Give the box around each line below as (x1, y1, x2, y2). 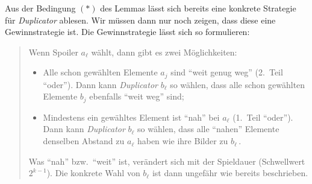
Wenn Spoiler (28, 45, 78, 58)
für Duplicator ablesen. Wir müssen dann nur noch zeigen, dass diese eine (5, 13, 276, 26)
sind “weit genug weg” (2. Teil (170, 66, 283, 78)
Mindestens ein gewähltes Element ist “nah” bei (43, 110, 220, 123)
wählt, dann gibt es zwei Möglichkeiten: (91, 45, 237, 58)
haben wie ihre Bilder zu (137, 135, 228, 147)
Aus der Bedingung (5, 2, 76, 14)
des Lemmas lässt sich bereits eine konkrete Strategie (100, 2, 296, 14)
